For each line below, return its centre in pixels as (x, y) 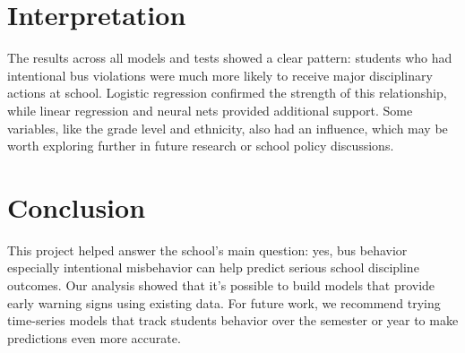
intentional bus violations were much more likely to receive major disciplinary (220, 75)
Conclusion (77, 207)
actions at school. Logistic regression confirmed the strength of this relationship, (227, 93)
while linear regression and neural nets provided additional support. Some (210, 110)
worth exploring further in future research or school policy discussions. (201, 146)
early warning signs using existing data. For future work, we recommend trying (224, 302)
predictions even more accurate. (94, 337)
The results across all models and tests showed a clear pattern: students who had (230, 58)
